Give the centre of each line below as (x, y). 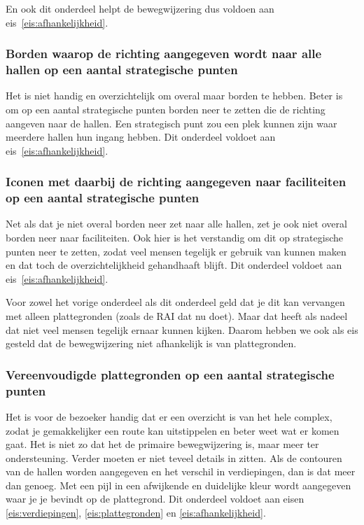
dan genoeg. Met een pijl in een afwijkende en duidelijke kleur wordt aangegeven (178, 485)
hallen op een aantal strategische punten (122, 70)
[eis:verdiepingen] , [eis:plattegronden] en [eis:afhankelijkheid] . (136, 513)
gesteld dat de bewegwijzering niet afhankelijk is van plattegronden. (151, 343)
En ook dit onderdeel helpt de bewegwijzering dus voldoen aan (140, 8)
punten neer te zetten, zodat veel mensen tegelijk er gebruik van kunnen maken (176, 251)
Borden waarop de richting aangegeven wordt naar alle (164, 54)
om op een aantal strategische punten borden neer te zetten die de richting (166, 109)
